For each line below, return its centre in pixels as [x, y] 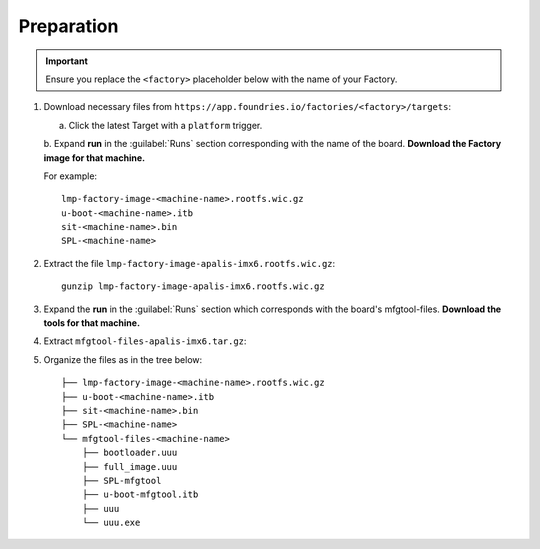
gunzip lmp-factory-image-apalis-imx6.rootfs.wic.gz [193, 286]
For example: [70, 176]
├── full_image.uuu [129, 466]
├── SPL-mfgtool [121, 480]
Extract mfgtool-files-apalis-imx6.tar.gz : [145, 341]
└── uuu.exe [111, 523]
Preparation [68, 26]
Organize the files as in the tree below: [123, 359]
